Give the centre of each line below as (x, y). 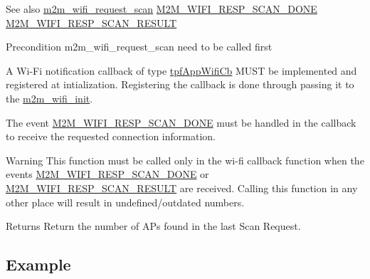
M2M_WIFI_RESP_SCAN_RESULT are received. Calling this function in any (182, 188)
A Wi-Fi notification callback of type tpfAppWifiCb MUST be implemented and (181, 70)
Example (38, 264)
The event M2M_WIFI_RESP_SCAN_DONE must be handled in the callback (181, 122)
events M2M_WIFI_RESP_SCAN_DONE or (107, 174)
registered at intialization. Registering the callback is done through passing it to (180, 84)
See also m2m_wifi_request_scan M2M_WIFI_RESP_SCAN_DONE (162, 9)
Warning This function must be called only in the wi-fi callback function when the (185, 160)
